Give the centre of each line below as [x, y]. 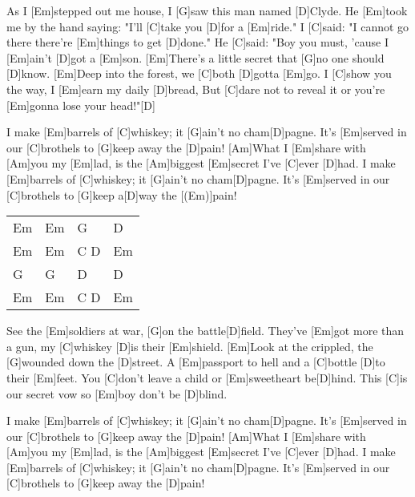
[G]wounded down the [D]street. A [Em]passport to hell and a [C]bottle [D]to [196, 362]
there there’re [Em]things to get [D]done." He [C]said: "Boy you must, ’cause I [197, 42]
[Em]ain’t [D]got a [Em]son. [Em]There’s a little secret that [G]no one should [195, 57]
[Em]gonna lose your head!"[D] [81, 105]
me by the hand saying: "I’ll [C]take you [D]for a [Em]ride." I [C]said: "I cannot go [208, 26]
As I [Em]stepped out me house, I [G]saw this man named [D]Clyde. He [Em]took [207, 10]
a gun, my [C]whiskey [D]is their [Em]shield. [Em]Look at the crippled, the [190, 346]
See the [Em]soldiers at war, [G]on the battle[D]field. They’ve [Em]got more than [205, 331]
